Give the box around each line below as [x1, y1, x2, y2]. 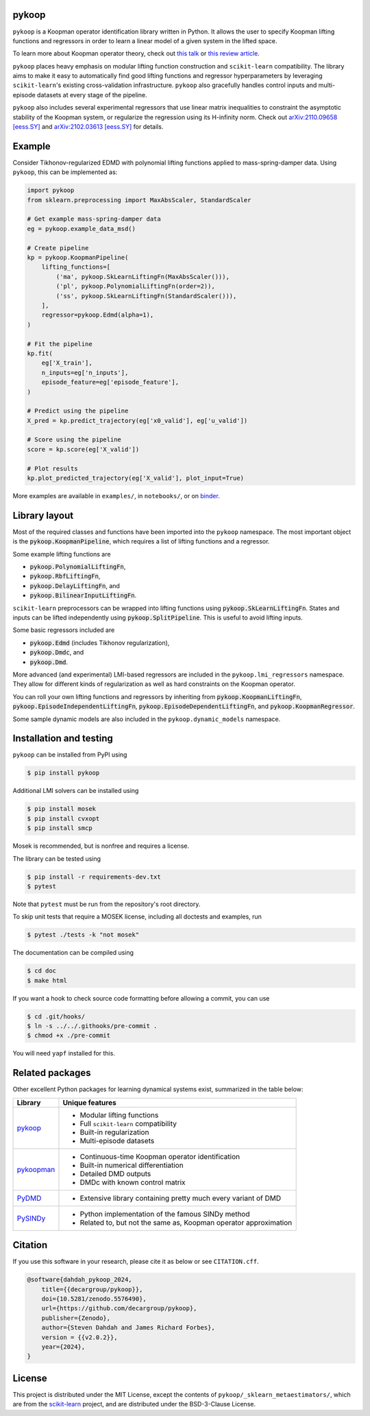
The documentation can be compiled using [12, 949, 134, 957]
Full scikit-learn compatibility [79, 1119, 177, 1128]
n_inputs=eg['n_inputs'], [41, 369, 129, 376]
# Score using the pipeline [27, 436, 121, 443]
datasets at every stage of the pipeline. [36, 90, 147, 99]
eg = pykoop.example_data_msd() [27, 225, 136, 232]
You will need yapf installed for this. [12, 1049, 116, 1058]
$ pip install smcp [27, 825, 92, 832]
